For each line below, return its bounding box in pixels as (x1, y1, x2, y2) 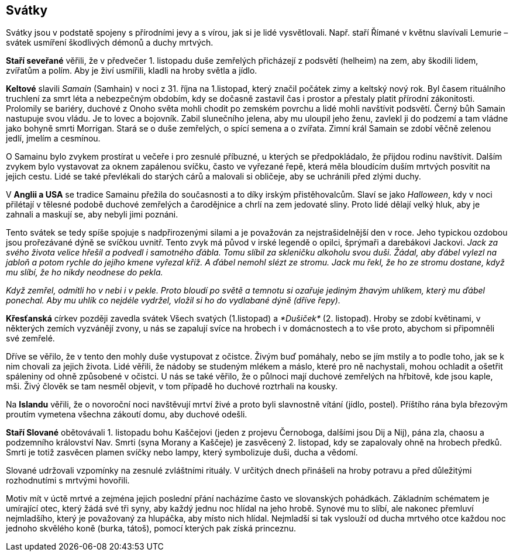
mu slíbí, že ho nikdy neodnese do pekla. (6, 267, 163, 278)
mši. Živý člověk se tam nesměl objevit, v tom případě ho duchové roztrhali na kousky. (6, 381, 338, 392)
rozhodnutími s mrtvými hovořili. (6, 475, 130, 486)
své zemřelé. (6, 333, 55, 344)
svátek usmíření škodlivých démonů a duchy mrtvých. (6, 37, 214, 48)
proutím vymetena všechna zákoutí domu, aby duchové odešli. (6, 409, 247, 420)
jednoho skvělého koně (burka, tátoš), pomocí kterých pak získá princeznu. (6, 523, 296, 534)
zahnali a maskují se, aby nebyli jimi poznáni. (6, 209, 178, 220)
